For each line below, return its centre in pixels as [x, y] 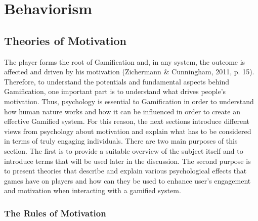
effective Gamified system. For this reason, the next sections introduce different [127, 121]
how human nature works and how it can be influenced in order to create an [122, 111]
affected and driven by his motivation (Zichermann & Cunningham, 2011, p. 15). [129, 72]
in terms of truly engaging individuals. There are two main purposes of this [121, 141]
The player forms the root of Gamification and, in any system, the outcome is [125, 61]
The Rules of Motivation [55, 213]
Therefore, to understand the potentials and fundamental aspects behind [117, 81]
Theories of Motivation [65, 40]
